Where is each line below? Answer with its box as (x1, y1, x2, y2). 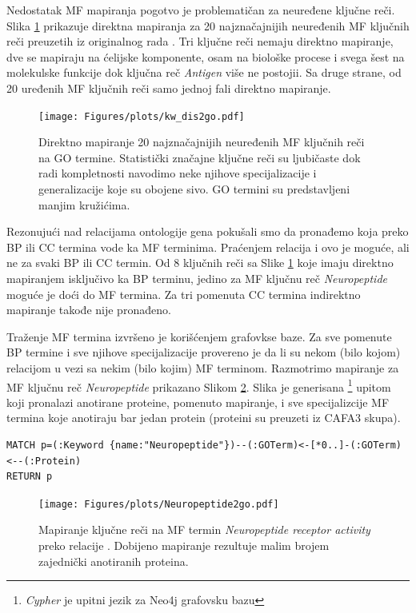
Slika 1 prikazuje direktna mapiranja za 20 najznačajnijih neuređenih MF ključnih (6, 17, 410, 34)
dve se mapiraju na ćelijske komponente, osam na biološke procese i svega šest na (6, 48, 405, 65)
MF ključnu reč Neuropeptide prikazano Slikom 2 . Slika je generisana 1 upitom (6, 376, 391, 395)
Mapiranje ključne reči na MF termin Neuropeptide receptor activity (38, 521, 370, 538)
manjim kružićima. (38, 196, 130, 213)
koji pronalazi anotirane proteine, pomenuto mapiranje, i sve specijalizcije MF (6, 393, 390, 410)
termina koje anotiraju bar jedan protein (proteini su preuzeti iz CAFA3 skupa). (6, 409, 401, 426)
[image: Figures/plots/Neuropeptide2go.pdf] (38, 498, 279, 510)
